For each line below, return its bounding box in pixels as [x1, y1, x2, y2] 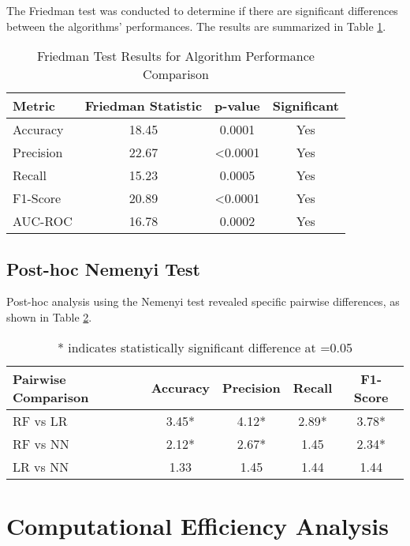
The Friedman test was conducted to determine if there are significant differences [6, 2, 398, 18]
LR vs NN [13, 457, 69, 476]
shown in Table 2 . [6, 308, 92, 325]
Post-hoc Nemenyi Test [6, 256, 200, 281]
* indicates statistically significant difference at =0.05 [57, 337, 353, 356]
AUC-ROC [13, 212, 73, 231]
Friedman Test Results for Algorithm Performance [37, 47, 315, 66]
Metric [13, 96, 55, 115]
